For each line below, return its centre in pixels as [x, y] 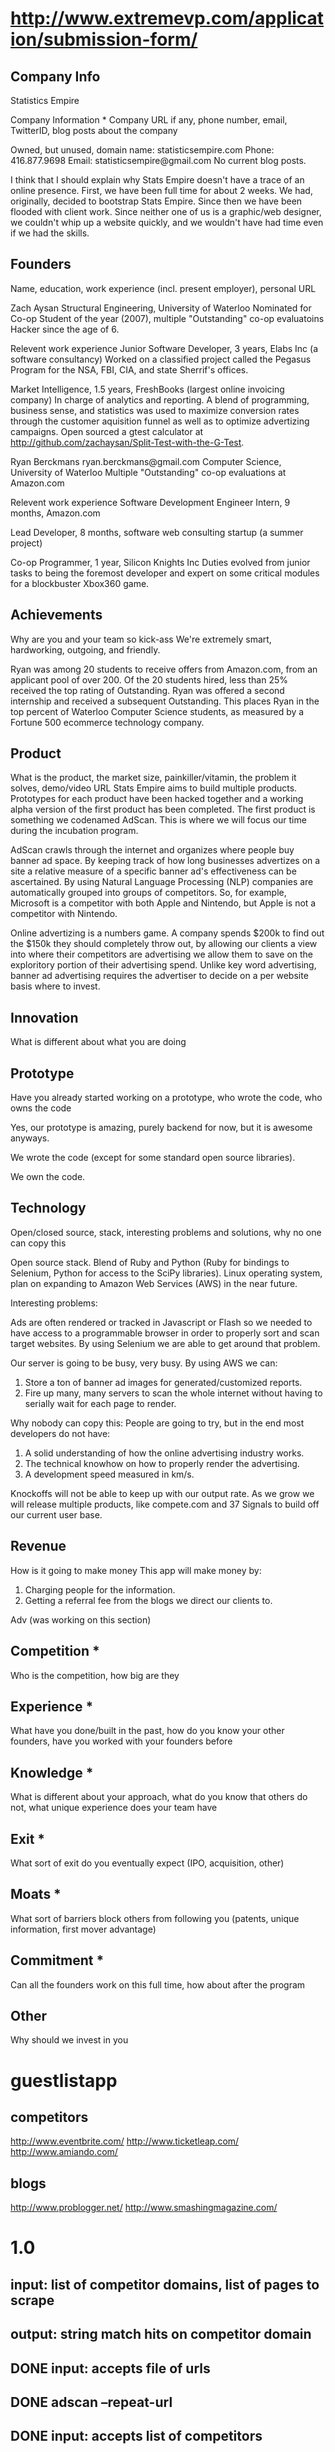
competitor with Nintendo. [64, 914]
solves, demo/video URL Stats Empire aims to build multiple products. [154, 788]
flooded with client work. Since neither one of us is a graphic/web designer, [166, 211]
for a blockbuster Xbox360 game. [80, 583]
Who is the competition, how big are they [95, 1675]
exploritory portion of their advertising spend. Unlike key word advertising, [163, 965]
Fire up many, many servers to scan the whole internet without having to [173, 1393]
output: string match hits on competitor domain [161, 2334]
